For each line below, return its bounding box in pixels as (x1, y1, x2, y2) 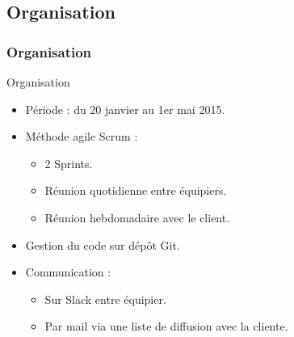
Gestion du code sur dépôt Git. (25, 236, 180, 253)
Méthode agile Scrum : (25, 128, 138, 145)
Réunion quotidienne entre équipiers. (44, 182, 227, 199)
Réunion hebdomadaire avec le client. (44, 209, 230, 225)
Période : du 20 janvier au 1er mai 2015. (25, 100, 225, 117)
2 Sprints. (44, 154, 93, 171)
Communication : (25, 263, 111, 280)
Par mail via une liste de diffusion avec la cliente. (44, 318, 288, 335)
